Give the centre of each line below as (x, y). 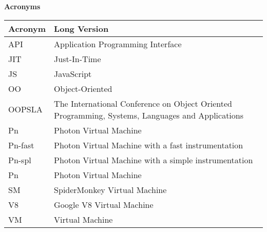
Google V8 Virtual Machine (104, 204)
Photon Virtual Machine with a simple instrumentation (154, 160)
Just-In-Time (78, 59)
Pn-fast (21, 145)
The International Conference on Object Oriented (143, 103)
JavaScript (73, 73)
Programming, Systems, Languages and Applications (149, 115)
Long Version (81, 28)
